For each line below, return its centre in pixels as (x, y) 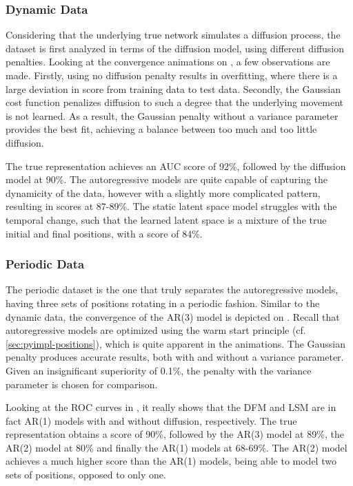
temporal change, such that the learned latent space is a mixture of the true (166, 219)
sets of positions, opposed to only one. (86, 475)
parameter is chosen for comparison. (82, 384)
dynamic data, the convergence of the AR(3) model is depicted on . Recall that (173, 316)
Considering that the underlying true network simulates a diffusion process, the (173, 35)
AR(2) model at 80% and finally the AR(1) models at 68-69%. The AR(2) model (176, 447)
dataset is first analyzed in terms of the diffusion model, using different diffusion (175, 48)
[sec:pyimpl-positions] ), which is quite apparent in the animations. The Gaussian (176, 343)
